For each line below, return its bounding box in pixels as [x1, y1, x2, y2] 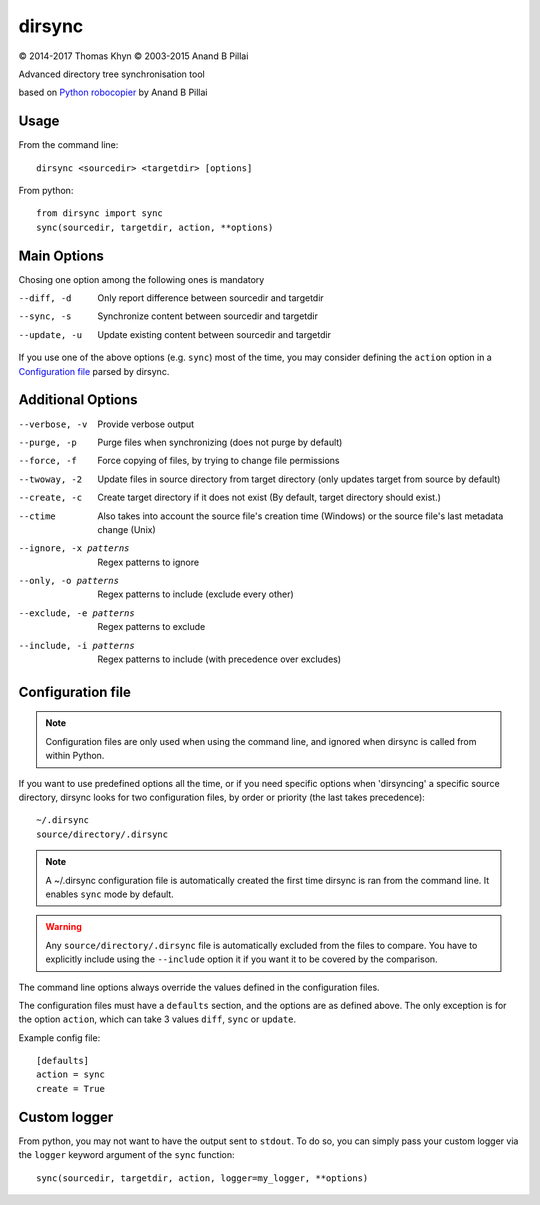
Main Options [18, 247, 105, 264]
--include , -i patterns [18, 640, 135, 651]
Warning [45, 921, 82, 933]
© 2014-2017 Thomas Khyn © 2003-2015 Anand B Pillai [18, 50, 249, 62]
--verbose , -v [18, 418, 88, 430]
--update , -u [18, 329, 83, 340]
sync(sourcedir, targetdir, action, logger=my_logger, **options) [36, 1172, 369, 1184]
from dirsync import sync [36, 208, 164, 219]
